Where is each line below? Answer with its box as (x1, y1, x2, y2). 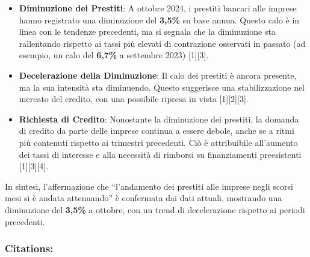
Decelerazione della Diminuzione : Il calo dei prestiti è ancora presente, (19, 68, 297, 81)
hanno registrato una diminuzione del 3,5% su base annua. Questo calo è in (19, 13, 300, 26)
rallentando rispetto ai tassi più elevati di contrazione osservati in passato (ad (19, 37, 306, 49)
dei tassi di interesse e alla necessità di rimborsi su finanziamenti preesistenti (19, 148, 302, 160)
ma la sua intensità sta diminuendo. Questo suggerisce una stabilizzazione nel (19, 80, 305, 93)
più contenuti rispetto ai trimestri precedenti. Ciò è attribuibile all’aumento (19, 136, 298, 148)
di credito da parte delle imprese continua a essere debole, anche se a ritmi (19, 124, 294, 137)
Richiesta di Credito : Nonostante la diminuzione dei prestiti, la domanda (19, 112, 299, 125)
